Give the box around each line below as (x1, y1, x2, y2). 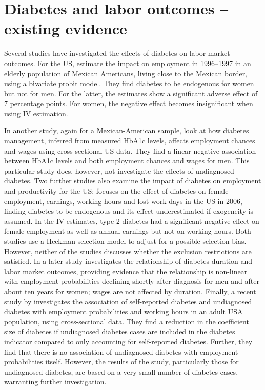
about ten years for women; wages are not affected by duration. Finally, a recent (4, 285, 256, 296)
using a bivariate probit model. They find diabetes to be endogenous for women (4, 78, 254, 89)
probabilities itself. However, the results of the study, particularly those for (4, 356, 239, 367)
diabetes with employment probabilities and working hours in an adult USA (4, 306, 243, 317)
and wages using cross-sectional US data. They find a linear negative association (4, 145, 256, 156)
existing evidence (4, 18, 127, 39)
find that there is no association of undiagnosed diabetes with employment (4, 346, 238, 357)
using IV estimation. (4, 108, 68, 118)
